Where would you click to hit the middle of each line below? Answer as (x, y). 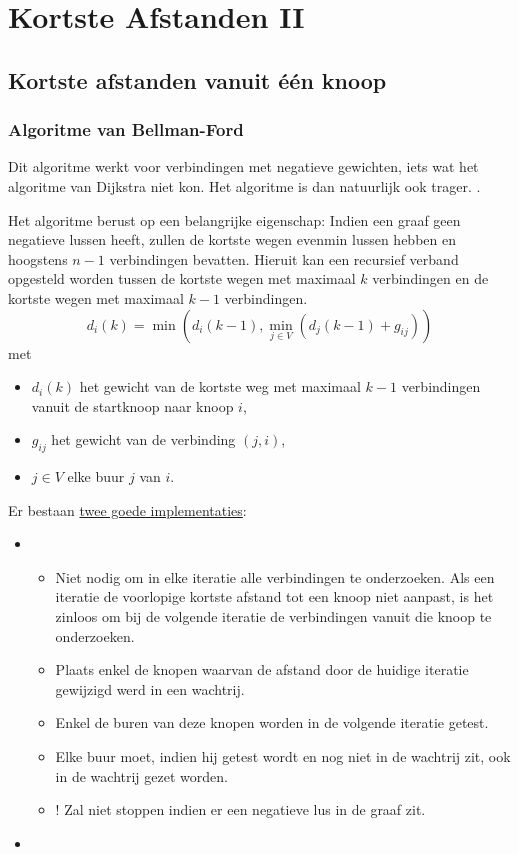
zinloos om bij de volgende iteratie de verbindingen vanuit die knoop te (273, 616)
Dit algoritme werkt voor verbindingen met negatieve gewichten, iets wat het (243, 166)
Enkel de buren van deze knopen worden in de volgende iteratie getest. (272, 722)
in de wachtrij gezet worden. (141, 775)
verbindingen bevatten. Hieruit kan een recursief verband (284, 258)
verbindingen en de (430, 278)
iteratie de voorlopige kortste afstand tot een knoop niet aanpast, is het (274, 596)
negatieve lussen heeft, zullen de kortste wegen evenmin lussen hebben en (232, 239)
